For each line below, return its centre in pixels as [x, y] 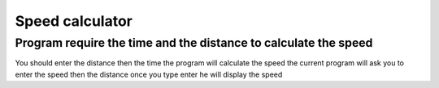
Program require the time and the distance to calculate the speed [194, 43]
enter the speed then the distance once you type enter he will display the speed [149, 74]
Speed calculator [74, 21]
